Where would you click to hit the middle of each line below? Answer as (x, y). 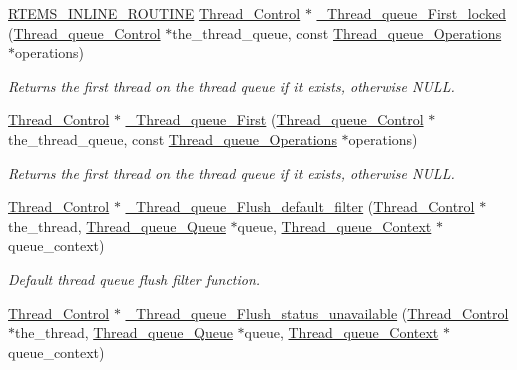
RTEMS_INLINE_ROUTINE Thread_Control (154, 13)
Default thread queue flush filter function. (134, 278)
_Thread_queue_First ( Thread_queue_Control (274, 119)
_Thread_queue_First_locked (411, 13)
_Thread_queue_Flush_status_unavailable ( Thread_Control (317, 312)
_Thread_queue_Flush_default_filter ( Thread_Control (300, 206)
